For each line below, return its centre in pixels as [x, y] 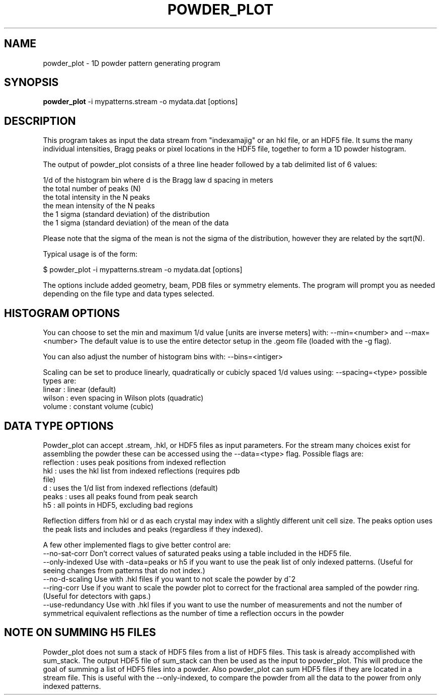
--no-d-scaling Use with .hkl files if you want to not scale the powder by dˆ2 [169, 579]
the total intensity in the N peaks [96, 197]
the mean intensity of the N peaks [99, 206]
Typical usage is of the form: [90, 254]
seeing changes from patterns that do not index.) [124, 570]
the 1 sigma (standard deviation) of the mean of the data [136, 223]
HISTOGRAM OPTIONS [62, 313]
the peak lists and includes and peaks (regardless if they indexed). [153, 529]
